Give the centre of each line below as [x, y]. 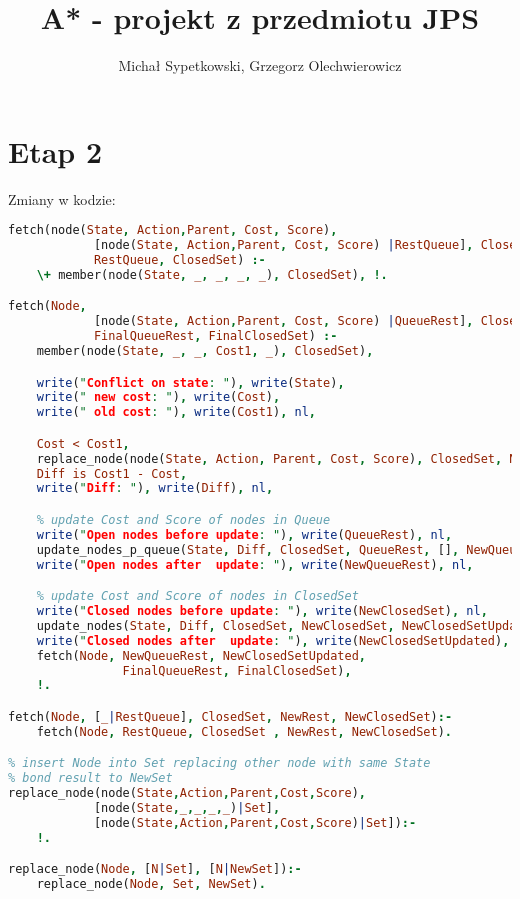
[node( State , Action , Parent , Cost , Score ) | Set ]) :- [255, 822]
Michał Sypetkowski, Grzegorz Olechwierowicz [260, 65]
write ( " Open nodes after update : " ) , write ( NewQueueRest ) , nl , [255, 564]
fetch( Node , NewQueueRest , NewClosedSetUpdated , [201, 655]
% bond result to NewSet [90, 778]
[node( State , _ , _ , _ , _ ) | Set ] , [187, 807]
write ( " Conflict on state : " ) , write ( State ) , [190, 382]
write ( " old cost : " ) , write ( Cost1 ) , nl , [176, 412]
